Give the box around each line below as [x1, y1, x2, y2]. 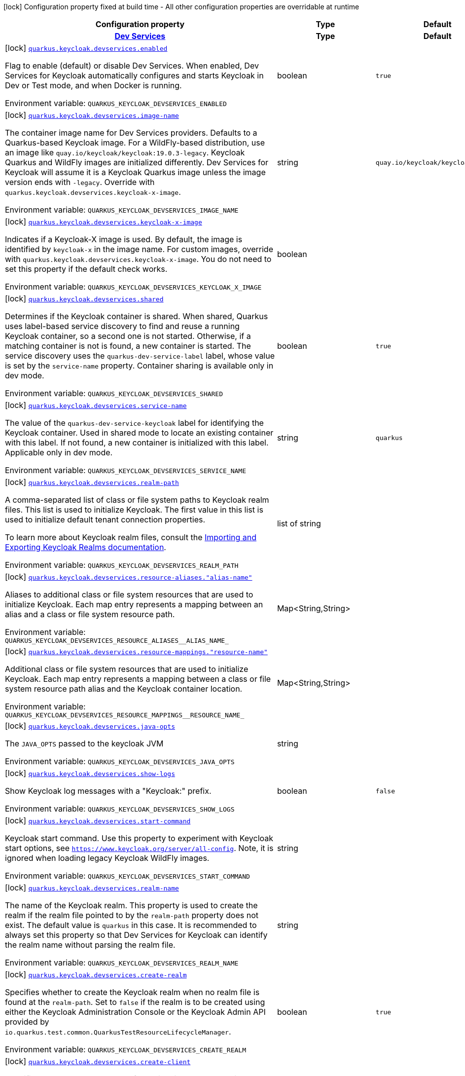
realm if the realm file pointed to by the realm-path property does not [5, 910, 258, 920]
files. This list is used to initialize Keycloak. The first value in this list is [5, 505, 263, 515]
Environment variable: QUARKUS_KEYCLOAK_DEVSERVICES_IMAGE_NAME [5, 205, 239, 215]
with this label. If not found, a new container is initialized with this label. [5, 438, 269, 447]
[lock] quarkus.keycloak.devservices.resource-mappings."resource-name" [5, 646, 268, 656]
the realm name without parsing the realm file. [5, 940, 176, 950]
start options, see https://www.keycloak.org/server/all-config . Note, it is [5, 843, 274, 853]
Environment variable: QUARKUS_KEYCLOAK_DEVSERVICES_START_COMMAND [5, 871, 250, 881]
